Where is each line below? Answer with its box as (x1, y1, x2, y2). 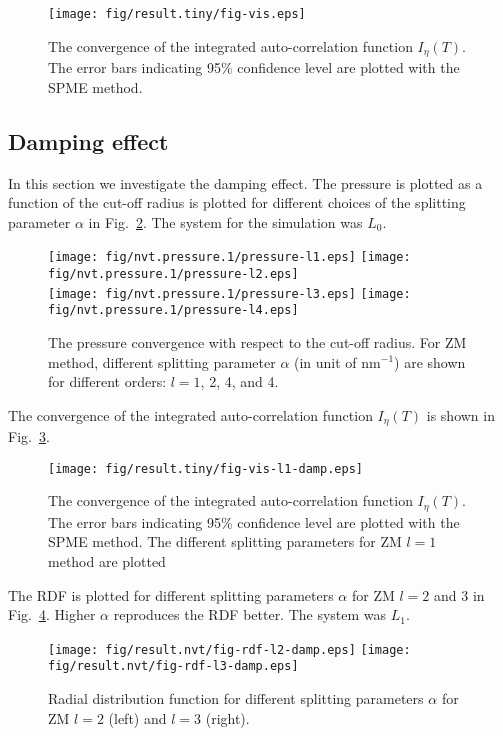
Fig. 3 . (8, 426, 50, 447)
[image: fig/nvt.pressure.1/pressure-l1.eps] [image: (48, 250, 411, 265)
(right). (205, 707, 250, 728)
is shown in (426, 404, 495, 425)
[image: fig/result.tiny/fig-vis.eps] (48, 7, 306, 21)
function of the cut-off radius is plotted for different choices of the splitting (8, 192, 466, 213)
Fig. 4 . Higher (8, 604, 96, 625)
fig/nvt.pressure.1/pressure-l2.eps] (48, 266, 299, 281)
